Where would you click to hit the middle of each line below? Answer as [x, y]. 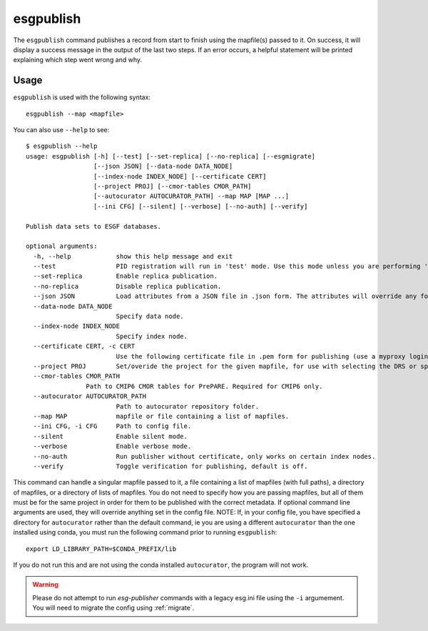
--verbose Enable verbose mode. [112, 446]
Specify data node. [150, 317]
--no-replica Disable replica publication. [127, 286]
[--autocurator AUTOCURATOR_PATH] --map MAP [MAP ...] [191, 196]
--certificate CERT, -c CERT [84, 346]
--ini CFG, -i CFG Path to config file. [112, 426]
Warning [45, 585]
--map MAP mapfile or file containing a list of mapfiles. [161, 416]
